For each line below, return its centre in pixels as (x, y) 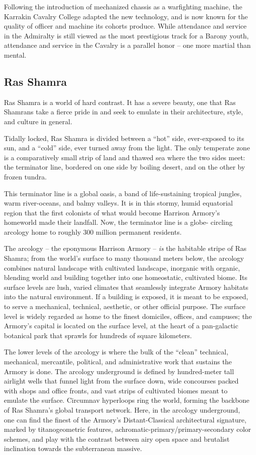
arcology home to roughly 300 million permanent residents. (93, 231)
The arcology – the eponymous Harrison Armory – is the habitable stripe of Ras (125, 248)
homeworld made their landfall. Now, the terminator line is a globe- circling (118, 222)
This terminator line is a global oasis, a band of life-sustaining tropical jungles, (123, 193)
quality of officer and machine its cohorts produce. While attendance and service (125, 26)
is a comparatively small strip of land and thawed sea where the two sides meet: (125, 157)
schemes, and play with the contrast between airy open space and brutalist (117, 438)
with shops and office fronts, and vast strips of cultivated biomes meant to (116, 390)
